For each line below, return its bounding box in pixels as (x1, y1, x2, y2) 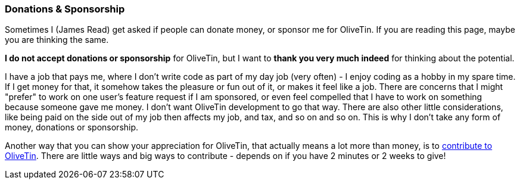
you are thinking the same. (5, 35, 109, 45)
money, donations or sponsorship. (5, 122, 139, 133)
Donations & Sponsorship (5, 3, 125, 15)
